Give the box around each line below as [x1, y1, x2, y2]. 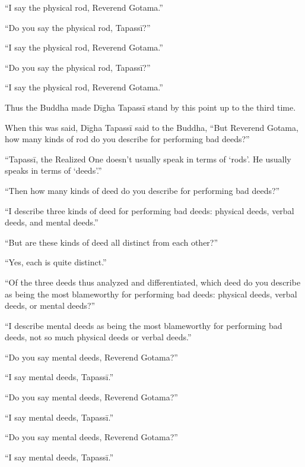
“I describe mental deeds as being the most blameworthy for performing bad [5, 319, 282, 331]
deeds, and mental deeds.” [5, 216, 99, 228]
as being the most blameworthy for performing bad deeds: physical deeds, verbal [5, 287, 297, 300]
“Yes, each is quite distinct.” [5, 256, 107, 268]
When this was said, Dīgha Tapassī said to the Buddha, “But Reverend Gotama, [5, 121, 298, 133]
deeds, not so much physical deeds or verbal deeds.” [5, 331, 192, 343]
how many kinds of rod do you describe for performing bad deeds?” [5, 133, 250, 145]
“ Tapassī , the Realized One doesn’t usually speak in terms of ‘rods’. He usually [5, 152, 291, 165]
